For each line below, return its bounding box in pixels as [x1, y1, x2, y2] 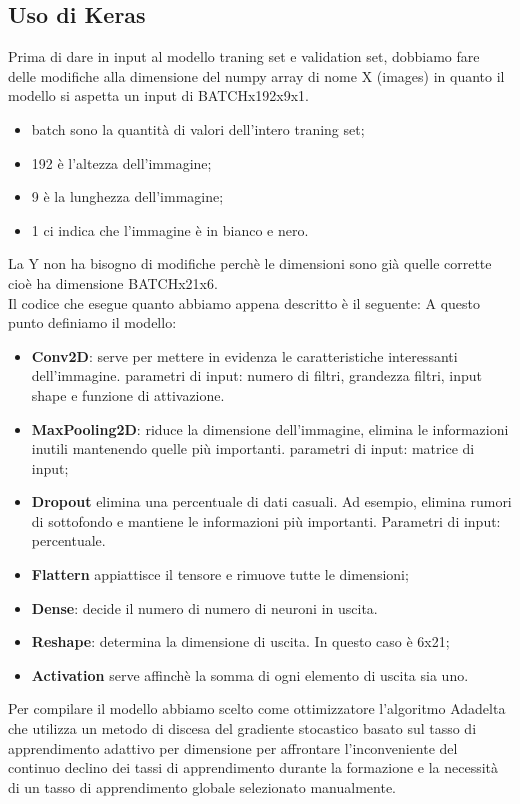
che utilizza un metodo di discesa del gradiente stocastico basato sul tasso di [8, 718, 477, 739]
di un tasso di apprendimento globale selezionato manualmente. [8, 776, 396, 797]
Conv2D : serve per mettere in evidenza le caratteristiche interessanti [31, 345, 458, 366]
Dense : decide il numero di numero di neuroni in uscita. [31, 597, 378, 618]
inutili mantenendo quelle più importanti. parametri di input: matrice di [31, 438, 475, 459]
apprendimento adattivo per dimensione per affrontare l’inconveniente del [8, 737, 458, 758]
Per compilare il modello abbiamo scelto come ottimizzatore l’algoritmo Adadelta [8, 698, 506, 719]
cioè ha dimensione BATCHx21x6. [8, 272, 218, 293]
